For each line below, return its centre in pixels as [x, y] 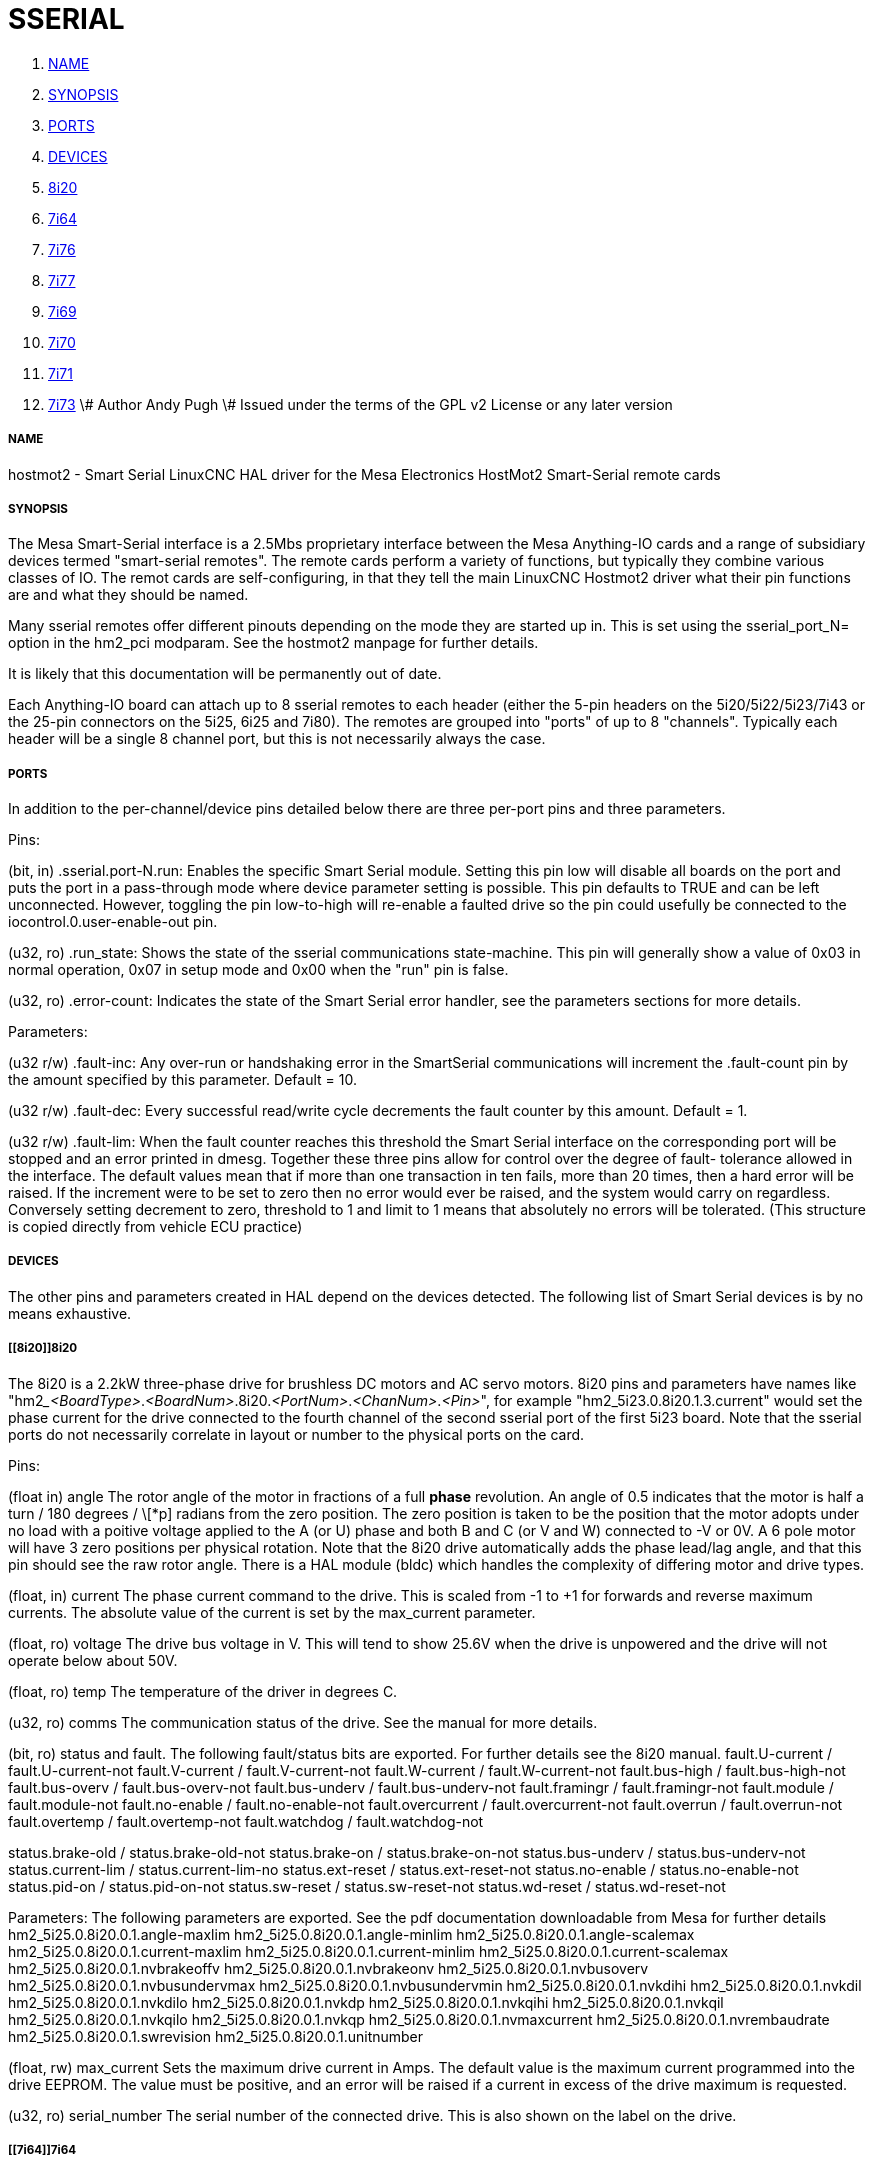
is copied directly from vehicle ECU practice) [155, 1227]
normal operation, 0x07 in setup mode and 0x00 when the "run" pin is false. [258, 970]
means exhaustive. [70, 1313]
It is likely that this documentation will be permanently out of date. [225, 674]
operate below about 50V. [93, 1660]
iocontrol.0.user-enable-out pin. [113, 922]
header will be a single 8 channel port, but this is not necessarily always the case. [277, 739]
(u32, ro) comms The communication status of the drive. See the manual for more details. [303, 1722]
